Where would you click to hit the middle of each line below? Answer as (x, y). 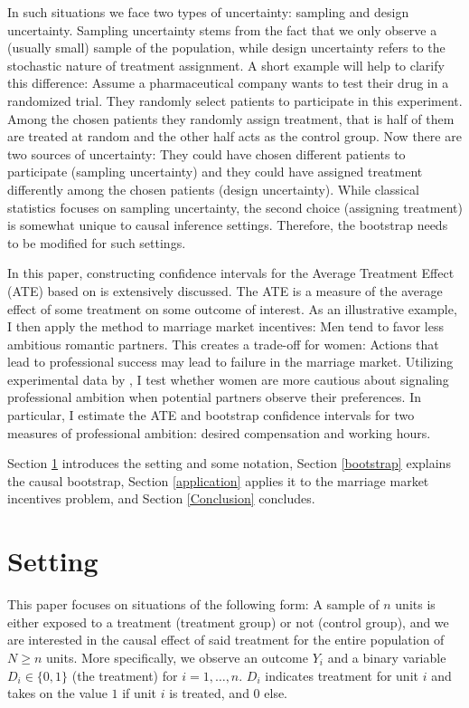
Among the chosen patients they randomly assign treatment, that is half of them (231, 118)
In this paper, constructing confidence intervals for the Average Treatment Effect (231, 273)
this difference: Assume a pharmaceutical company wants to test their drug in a (228, 83)
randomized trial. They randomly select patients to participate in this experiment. (235, 100)
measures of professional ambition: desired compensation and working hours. (219, 432)
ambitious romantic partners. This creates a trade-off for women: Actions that (223, 344)
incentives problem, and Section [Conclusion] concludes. (161, 498)
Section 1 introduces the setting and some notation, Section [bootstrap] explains (229, 463)
